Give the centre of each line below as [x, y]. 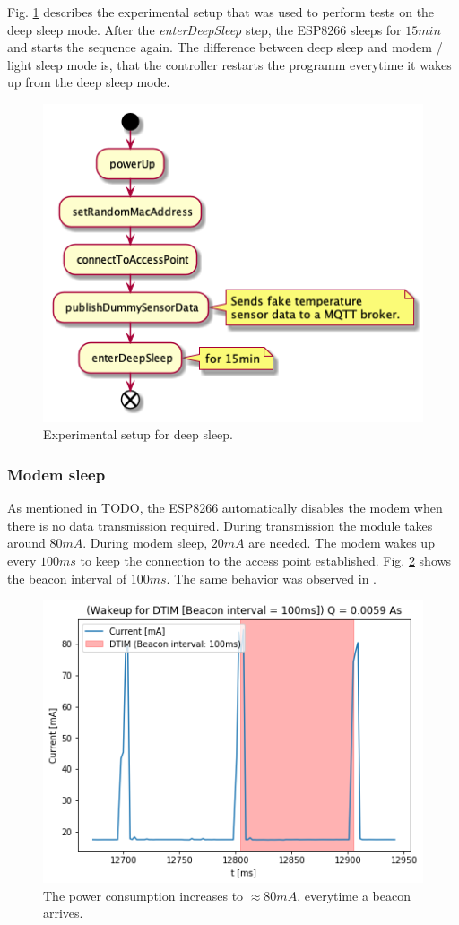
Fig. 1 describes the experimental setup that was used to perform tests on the [221, 12]
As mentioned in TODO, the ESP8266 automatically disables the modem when [225, 508]
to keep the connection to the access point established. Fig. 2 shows [266, 560]
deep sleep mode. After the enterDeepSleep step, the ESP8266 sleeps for [204, 29]
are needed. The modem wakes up [342, 543]
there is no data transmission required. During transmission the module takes [220, 525]
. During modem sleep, [145, 543]
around [26, 543]
